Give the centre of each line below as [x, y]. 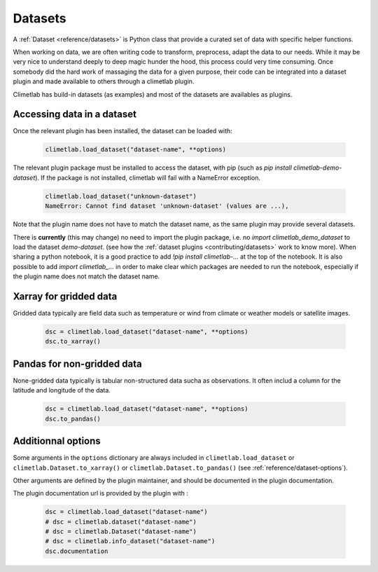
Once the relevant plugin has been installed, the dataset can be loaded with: [122, 131]
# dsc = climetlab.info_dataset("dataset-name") [130, 541]
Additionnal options [57, 441]
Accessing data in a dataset [75, 115]
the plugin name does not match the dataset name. [86, 276]
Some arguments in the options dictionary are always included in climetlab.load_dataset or [154, 458]
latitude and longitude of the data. [62, 390]
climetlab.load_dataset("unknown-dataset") [121, 196]
